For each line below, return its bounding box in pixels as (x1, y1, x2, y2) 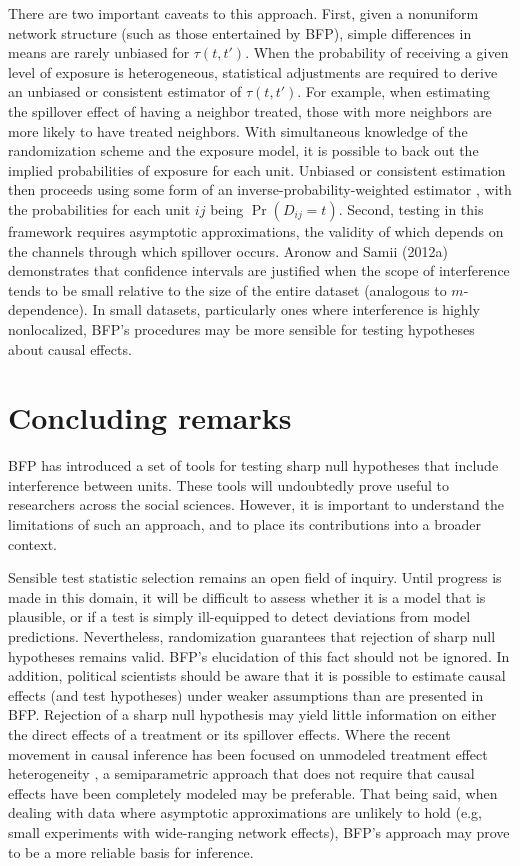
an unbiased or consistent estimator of (8, 81, 242, 102)
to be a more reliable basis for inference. (8, 841, 254, 862)
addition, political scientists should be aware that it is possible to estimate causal (8, 665, 506, 686)
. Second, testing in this (338, 198, 484, 219)
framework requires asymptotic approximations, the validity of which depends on (8, 220, 504, 241)
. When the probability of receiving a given (245, 42, 509, 63)
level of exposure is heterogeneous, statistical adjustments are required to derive (8, 61, 498, 82)
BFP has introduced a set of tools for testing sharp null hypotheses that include (8, 455, 499, 476)
